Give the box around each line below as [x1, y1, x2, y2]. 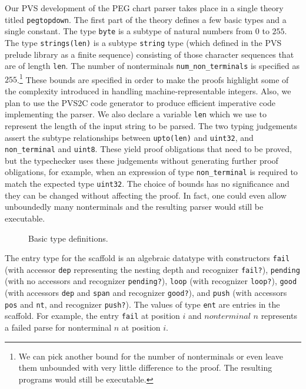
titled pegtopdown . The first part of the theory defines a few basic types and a [5, 13, 287, 25]
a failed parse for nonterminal [5, 321, 112, 334]
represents [261, 309, 297, 322]
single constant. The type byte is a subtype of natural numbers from [5, 25, 253, 37]
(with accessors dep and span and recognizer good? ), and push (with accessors [5, 286, 287, 299]
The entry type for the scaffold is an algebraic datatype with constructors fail [5, 252, 290, 264]
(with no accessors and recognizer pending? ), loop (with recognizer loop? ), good [5, 275, 297, 287]
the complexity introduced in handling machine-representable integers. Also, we [5, 85, 291, 97]
